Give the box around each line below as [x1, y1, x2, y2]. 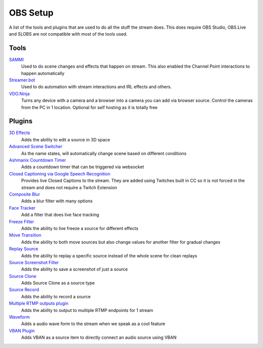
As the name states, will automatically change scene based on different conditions [21, 150, 187, 156]
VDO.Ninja [9, 91, 30, 97]
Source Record [9, 287, 39, 292]
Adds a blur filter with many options [21, 198, 93, 204]
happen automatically [21, 70, 65, 76]
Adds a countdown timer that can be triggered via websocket [21, 164, 144, 170]
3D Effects [9, 130, 30, 136]
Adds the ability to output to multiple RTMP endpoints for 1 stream [21, 307, 153, 313]
